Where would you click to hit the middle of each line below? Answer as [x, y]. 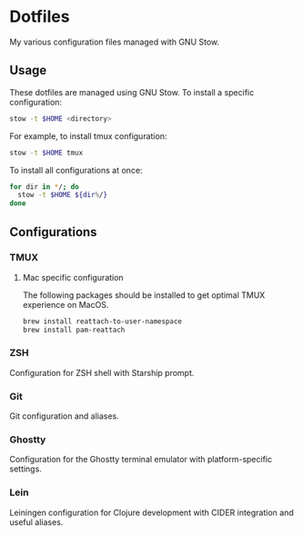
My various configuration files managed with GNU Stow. [115, 42]
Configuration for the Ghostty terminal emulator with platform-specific [141, 460]
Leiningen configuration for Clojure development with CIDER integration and [151, 512]
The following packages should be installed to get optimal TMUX [144, 295]
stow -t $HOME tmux [46, 153]
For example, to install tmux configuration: [88, 136]
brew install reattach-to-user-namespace [102, 321]
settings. [26, 469]
